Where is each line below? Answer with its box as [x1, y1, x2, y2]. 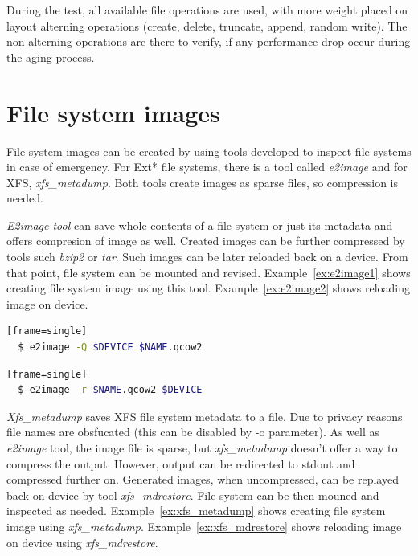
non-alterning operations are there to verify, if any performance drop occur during [6, 33, 411, 50]
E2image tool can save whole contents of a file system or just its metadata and [6, 216, 393, 233]
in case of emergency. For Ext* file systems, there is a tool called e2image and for [6, 158, 408, 175]
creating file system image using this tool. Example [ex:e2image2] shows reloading [6, 280, 411, 296]
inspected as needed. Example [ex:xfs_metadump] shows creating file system [6, 502, 386, 519]
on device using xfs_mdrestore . [6, 534, 158, 550]
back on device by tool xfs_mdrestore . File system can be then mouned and [6, 486, 379, 503]
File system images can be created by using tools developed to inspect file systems [6, 142, 412, 159]
